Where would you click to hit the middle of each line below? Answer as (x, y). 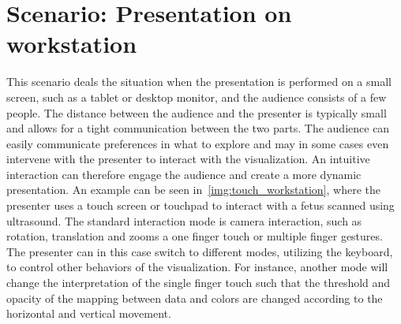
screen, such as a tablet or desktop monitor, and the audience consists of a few (197, 97)
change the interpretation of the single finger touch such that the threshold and (199, 283)
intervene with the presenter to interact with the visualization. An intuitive (188, 159)
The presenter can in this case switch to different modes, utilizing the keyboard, (200, 251)
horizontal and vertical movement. (89, 313)
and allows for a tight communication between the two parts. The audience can (198, 128)
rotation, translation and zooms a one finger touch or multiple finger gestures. (195, 236)
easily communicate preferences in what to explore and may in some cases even (198, 143)
